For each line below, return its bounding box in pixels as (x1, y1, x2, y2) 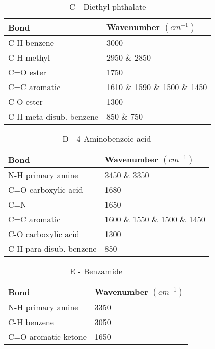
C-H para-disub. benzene (8, 243, 97, 254)
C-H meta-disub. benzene (8, 110, 98, 122)
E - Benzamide (70, 265, 123, 277)
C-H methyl (8, 51, 50, 63)
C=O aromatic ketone (8, 331, 87, 342)
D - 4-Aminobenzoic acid (62, 133, 151, 144)
